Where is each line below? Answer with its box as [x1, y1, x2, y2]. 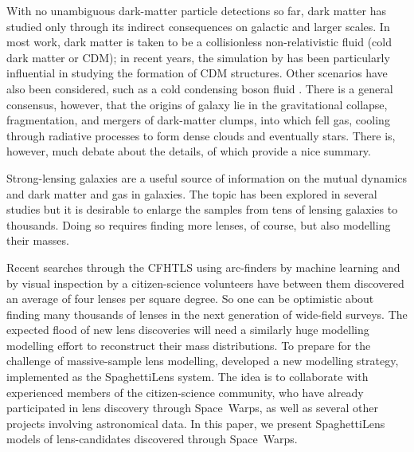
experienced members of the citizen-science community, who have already [6, 383, 364, 400]
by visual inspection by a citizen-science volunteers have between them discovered [6, 274, 404, 291]
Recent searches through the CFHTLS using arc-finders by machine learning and [6, 258, 400, 275]
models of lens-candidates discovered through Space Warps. [6, 430, 298, 447]
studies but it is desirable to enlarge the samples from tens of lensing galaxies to [6, 201, 398, 218]
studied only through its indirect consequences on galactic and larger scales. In [6, 18, 390, 34]
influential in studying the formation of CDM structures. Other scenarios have [6, 65, 388, 81]
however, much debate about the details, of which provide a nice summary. [6, 143, 371, 159]
